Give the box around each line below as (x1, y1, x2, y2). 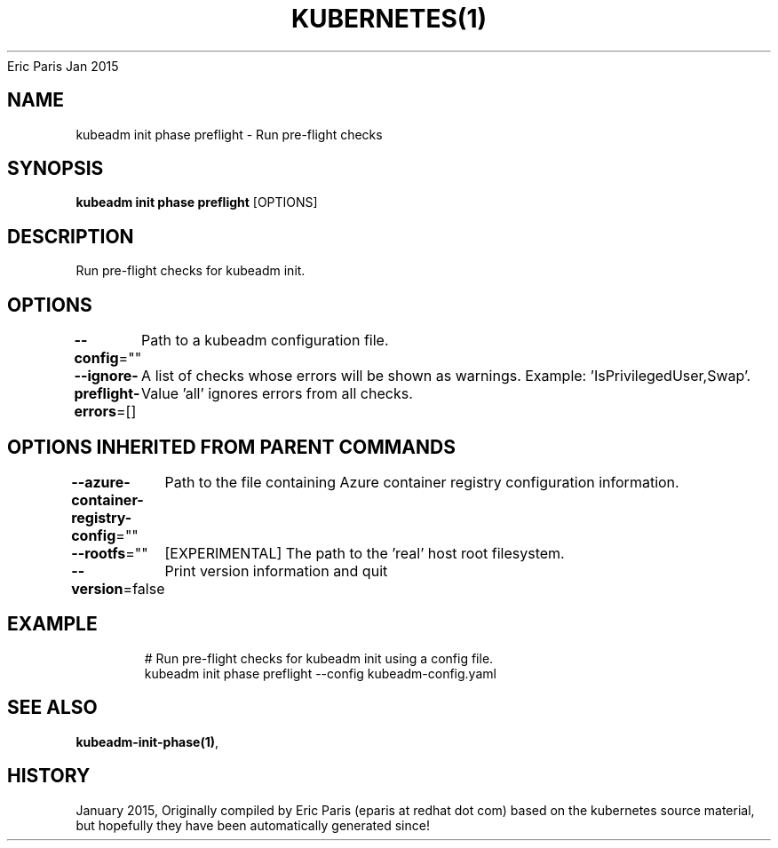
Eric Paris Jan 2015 (7, 58, 119, 74)
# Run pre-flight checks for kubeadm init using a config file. (144, 650, 494, 666)
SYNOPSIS (7, 157, 104, 180)
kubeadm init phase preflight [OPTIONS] (75, 194, 318, 210)
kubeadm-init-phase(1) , (75, 733, 219, 749)
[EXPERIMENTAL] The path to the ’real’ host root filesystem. (164, 543, 565, 562)
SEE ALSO (7, 696, 98, 719)
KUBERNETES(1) (290, 4, 488, 34)
